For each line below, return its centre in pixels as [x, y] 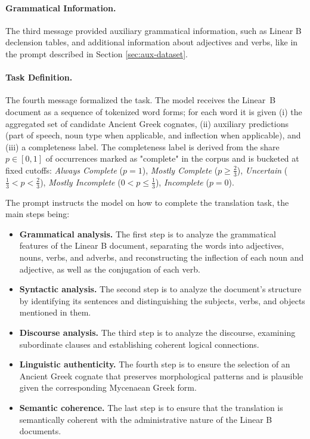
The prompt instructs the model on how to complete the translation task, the [147, 202]
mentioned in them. [55, 312]
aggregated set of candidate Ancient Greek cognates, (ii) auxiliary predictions [147, 123]
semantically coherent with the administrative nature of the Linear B [146, 419]
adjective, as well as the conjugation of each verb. [110, 269]
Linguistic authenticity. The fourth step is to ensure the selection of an [155, 364]
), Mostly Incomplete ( [80, 182]
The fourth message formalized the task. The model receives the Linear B [141, 100]
